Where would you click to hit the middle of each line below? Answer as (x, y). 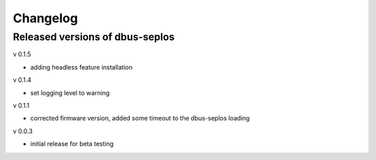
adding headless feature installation (81, 67)
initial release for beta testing (72, 144)
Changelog (45, 18)
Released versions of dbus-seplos (94, 37)
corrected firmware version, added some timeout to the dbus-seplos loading (140, 118)
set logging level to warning (70, 93)
